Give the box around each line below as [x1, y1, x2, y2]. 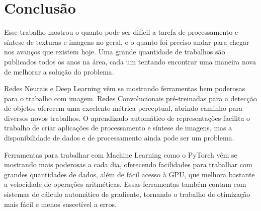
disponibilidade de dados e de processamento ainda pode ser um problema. [4, 132, 234, 143]
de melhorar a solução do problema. [4, 66, 114, 77]
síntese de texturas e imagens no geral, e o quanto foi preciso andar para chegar [4, 36, 249, 47]
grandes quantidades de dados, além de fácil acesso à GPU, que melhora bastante [4, 169, 255, 179]
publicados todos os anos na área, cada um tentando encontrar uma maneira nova [4, 56, 256, 66]
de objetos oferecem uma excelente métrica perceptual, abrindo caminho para [4, 103, 242, 113]
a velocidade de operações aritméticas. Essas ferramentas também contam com [4, 179, 246, 189]
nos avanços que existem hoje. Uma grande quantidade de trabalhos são [4, 46, 225, 57]
